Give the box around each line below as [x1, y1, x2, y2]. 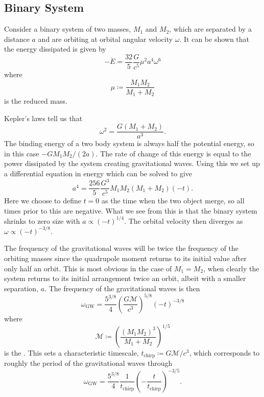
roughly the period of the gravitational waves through [4, 358, 173, 368]
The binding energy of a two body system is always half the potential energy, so [4, 138, 254, 149]
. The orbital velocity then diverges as [124, 215, 243, 226]
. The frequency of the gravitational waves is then [44, 283, 200, 293]
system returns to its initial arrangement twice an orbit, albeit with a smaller [4, 273, 246, 284]
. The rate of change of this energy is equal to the [95, 148, 251, 158]
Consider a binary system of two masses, [4, 24, 131, 34]
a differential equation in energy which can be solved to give [4, 168, 193, 179]
